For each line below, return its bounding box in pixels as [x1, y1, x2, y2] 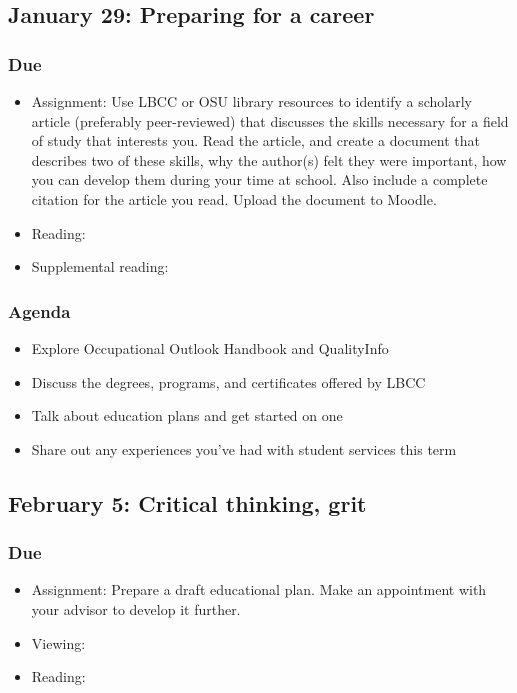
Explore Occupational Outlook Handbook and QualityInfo [31, 337, 389, 358]
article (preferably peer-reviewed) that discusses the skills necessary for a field [31, 110, 509, 131]
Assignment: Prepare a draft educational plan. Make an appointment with [31, 579, 487, 600]
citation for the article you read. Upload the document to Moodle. [31, 188, 437, 209]
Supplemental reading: [31, 256, 169, 277]
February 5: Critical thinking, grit [8, 487, 367, 518]
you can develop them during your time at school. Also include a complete [31, 169, 488, 190]
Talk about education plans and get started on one [31, 405, 343, 426]
